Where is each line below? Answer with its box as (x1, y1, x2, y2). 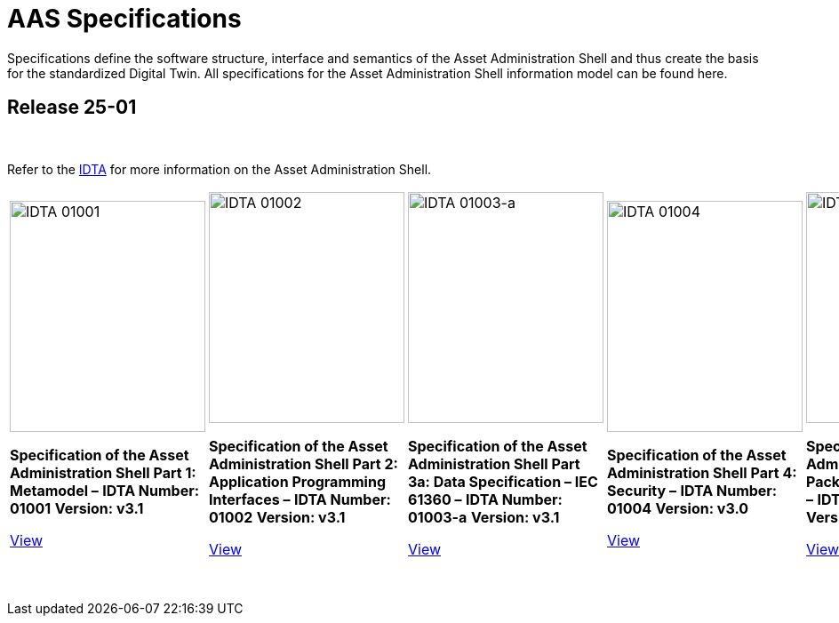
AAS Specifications (7, 4, 242, 34)
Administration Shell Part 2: (209, 454, 398, 473)
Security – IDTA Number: (607, 481, 778, 499)
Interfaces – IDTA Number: (209, 490, 391, 508)
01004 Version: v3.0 (607, 499, 749, 517)
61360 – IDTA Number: (408, 490, 563, 508)
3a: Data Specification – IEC (408, 472, 598, 491)
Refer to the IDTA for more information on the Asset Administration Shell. (7, 161, 432, 177)
